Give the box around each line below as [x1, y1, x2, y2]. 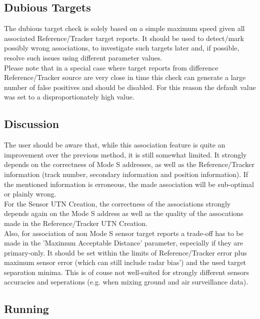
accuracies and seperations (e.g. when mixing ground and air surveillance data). [4, 276, 248, 287]
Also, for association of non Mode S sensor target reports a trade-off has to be [4, 227, 243, 238]
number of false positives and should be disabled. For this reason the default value [4, 81, 256, 92]
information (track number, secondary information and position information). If [4, 168, 248, 179]
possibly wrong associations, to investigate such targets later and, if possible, [4, 42, 239, 53]
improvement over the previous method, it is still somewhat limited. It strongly [4, 149, 247, 159]
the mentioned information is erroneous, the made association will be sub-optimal [4, 178, 254, 189]
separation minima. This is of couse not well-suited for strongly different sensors [4, 266, 249, 277]
